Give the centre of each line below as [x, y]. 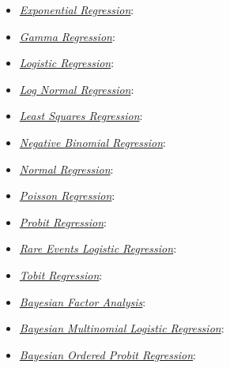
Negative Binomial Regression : [93, 142]
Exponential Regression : [77, 9]
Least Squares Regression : [81, 116]
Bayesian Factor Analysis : [83, 301]
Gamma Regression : [67, 36]
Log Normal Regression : [77, 89]
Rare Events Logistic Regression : [98, 248]
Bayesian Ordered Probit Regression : [107, 354]
